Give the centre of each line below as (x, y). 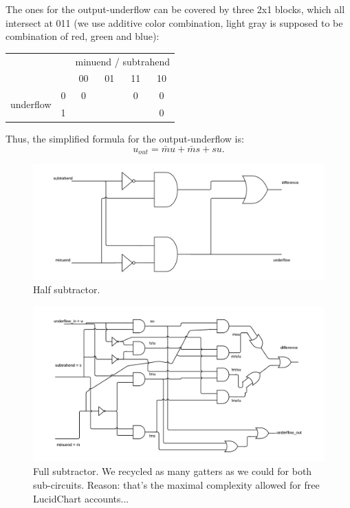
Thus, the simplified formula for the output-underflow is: (125, 139)
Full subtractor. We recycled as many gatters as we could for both (173, 471)
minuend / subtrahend (122, 61)
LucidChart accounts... (81, 498)
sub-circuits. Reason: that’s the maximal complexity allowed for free (176, 484)
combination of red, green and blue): (83, 36)
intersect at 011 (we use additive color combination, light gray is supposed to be (174, 22)
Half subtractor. (67, 289)
